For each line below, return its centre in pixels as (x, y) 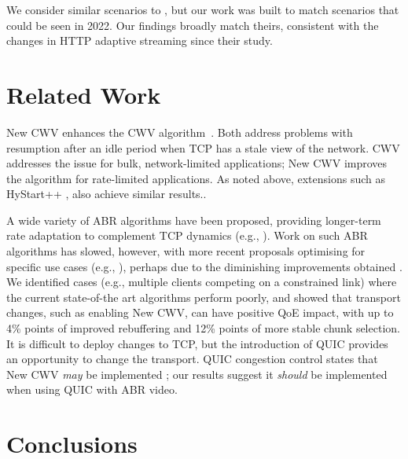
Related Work (84, 94)
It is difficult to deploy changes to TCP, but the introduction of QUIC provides (197, 343)
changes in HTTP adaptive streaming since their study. (140, 40)
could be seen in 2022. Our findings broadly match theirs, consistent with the (193, 25)
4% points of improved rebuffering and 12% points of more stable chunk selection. (203, 328)
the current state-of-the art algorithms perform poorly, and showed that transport (204, 297)
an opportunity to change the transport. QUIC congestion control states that (192, 359)
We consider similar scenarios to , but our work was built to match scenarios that (203, 9)
